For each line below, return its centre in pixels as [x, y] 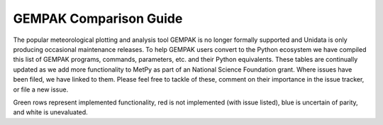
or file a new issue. [41, 89]
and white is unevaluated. [50, 112]
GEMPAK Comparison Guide [98, 18]
